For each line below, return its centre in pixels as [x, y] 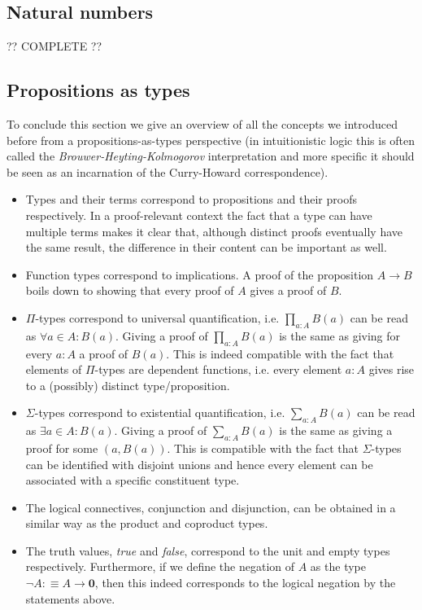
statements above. [70, 598]
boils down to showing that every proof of [130, 290]
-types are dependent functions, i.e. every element [218, 369]
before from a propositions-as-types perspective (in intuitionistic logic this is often [211, 140]
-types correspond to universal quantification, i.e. [157, 317]
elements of [54, 369]
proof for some [62, 448]
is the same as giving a [336, 430]
